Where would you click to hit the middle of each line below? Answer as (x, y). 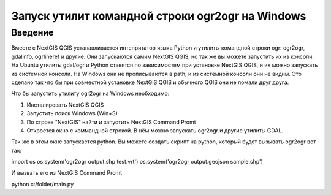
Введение (32, 32)
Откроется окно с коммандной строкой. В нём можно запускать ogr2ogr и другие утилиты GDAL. (155, 130)
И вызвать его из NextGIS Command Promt (67, 173)
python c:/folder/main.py (43, 184)
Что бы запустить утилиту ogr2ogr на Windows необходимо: (90, 94)
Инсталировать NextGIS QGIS (65, 105)
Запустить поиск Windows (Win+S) (72, 113)
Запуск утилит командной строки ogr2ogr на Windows (159, 16)
